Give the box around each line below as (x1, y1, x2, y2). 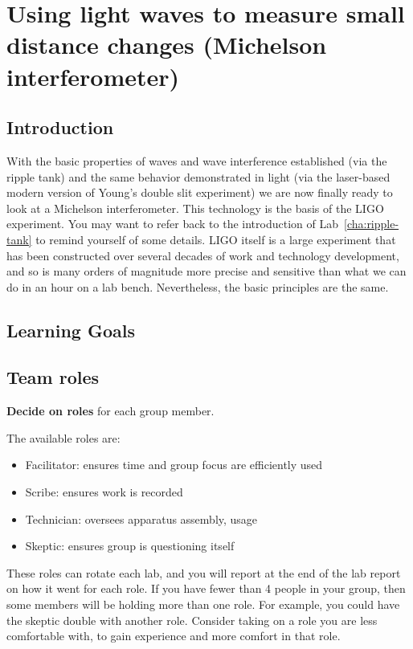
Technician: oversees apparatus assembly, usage (25, 510, 258, 527)
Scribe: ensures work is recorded (25, 484, 183, 500)
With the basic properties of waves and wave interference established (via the (6, 152, 387, 169)
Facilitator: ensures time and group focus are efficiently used (25, 456, 323, 473)
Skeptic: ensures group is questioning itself (25, 537, 235, 554)
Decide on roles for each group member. (6, 402, 215, 419)
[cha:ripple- (343, 215, 399, 232)
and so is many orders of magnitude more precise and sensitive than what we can (6, 263, 407, 280)
